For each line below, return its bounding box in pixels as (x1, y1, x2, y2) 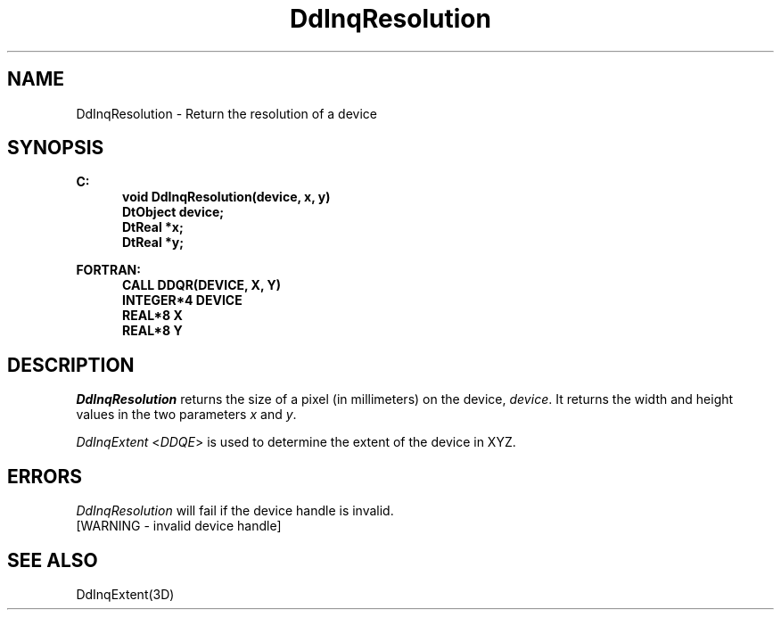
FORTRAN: (76, 262, 141, 278)
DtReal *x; (122, 219, 184, 235)
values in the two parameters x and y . (76, 407, 297, 423)
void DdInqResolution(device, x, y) (122, 189, 331, 205)
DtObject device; (122, 204, 225, 220)
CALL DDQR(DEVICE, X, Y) (122, 277, 281, 293)
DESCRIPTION (7, 353, 135, 376)
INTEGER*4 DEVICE (122, 292, 243, 308)
